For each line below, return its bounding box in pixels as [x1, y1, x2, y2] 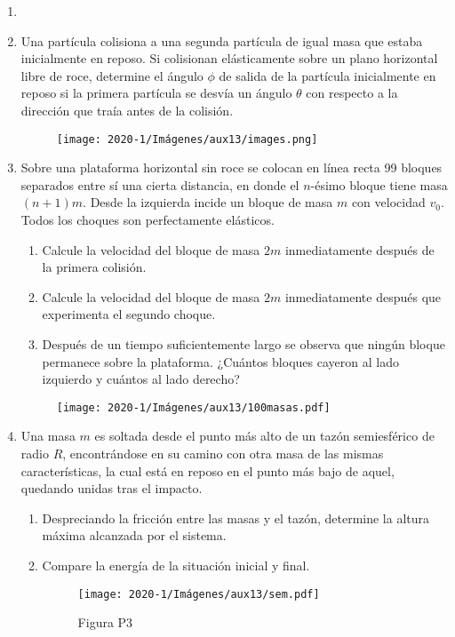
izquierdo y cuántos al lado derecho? [42, 370, 240, 388]
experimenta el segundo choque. [42, 305, 216, 323]
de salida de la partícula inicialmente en [219, 66, 436, 84]
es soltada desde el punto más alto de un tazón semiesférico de [94, 426, 435, 445]
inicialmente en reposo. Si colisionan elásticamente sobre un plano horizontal [20, 49, 438, 68]
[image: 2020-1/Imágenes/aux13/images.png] [56, 132, 318, 146]
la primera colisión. [42, 258, 147, 276]
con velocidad [351, 193, 426, 211]
